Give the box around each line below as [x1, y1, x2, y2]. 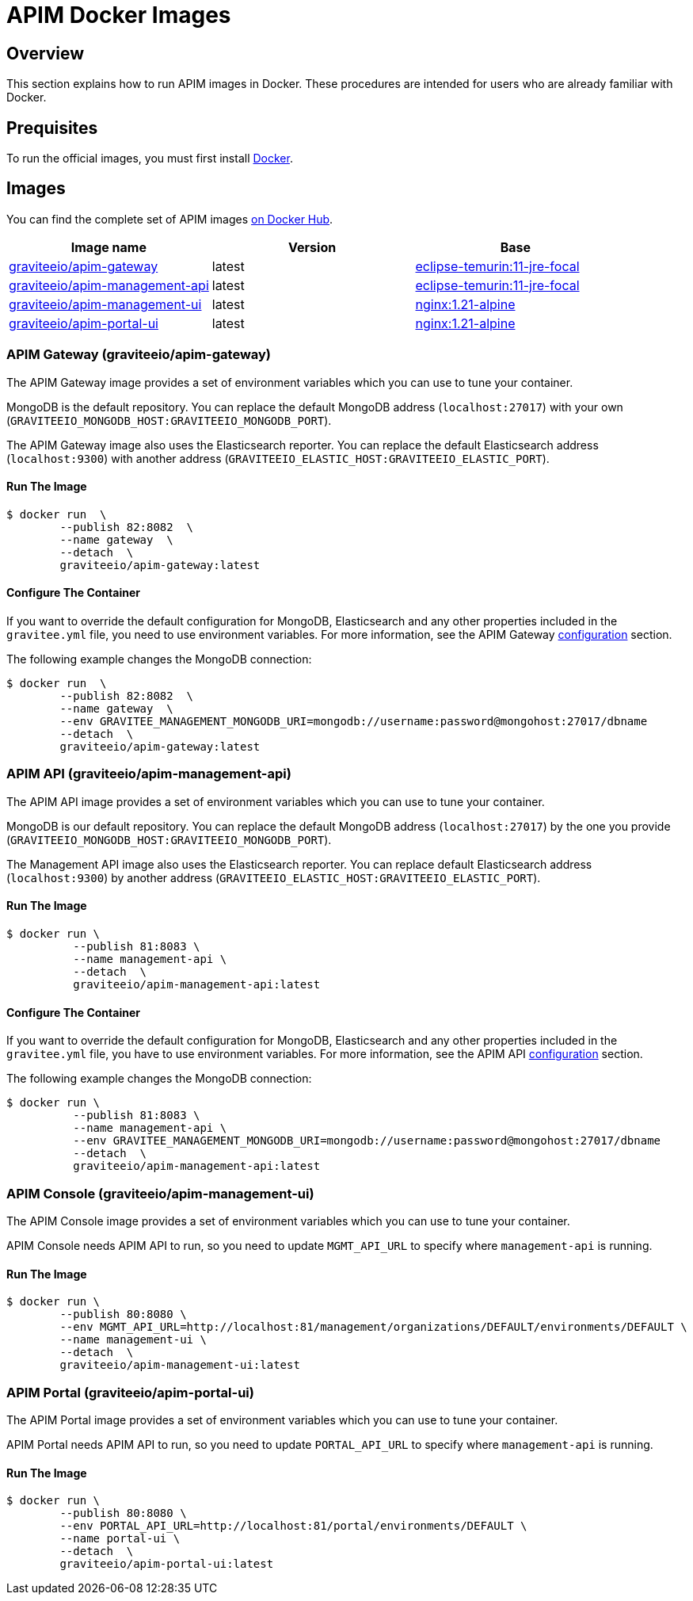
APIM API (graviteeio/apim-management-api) [6, 766, 291, 782]
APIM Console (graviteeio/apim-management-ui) [6, 1185, 314, 1202]
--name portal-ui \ [59, 1532, 181, 1546]
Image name [70, 239, 147, 255]
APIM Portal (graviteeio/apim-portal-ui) [6, 1384, 254, 1400]
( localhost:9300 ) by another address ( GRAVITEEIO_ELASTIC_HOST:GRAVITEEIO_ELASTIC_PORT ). [6, 870, 541, 885]
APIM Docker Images [6, 2, 231, 29]
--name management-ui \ [59, 1333, 207, 1347]
